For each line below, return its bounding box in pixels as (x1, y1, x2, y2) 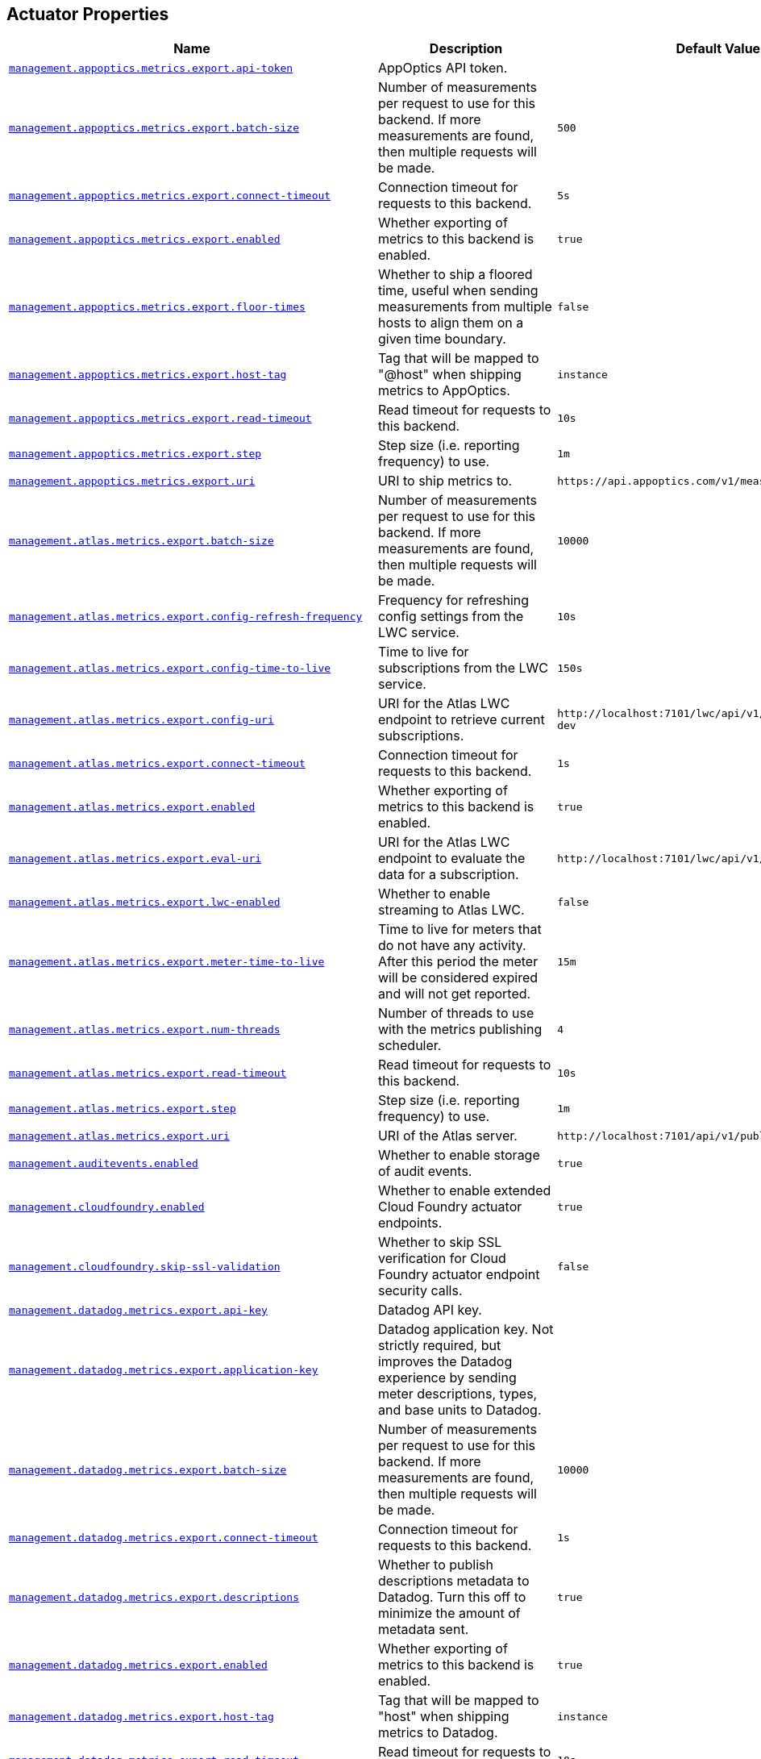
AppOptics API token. (377, 60, 508, 77)
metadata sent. (377, 1621, 469, 1638)
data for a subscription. (377, 866, 519, 883)
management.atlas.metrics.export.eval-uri (9, 852, 262, 865)
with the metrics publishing (377, 1021, 543, 1038)
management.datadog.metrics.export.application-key (9, 1363, 318, 1376)
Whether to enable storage (377, 1147, 540, 1164)
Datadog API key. (377, 1302, 482, 1319)
